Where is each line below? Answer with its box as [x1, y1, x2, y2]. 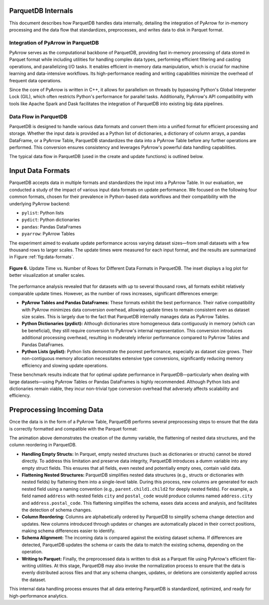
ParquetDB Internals [9, 6, 73, 15]
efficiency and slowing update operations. [21, 362, 108, 369]
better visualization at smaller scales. [9, 272, 86, 278]
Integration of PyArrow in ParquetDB [9, 39, 99, 46]
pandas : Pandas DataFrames [21, 223, 82, 229]
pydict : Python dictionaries [21, 217, 80, 223]
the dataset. [21, 577, 47, 583]
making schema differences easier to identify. [21, 528, 116, 534]
